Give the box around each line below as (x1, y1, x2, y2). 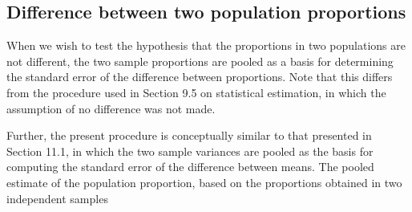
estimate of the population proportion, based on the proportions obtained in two (6, 173, 402, 190)
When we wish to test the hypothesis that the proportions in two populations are (6, 37, 406, 54)
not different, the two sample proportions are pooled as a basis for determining (6, 52, 394, 69)
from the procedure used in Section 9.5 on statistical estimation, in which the (6, 84, 386, 100)
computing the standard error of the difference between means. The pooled (6, 158, 374, 175)
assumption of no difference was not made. (6, 100, 216, 116)
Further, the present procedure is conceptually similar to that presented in (6, 127, 372, 144)
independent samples (6, 190, 108, 206)
